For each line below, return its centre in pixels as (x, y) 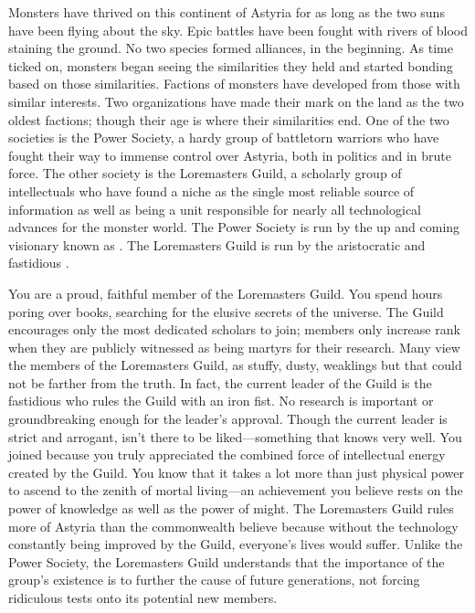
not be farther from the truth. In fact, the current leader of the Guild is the (220, 382)
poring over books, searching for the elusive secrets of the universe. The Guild (226, 311)
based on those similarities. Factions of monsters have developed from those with (234, 84)
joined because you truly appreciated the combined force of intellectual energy (227, 454)
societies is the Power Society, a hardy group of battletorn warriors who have (224, 137)
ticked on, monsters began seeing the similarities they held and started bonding (231, 65)
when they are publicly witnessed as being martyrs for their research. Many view (234, 347)
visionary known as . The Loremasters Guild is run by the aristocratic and (217, 244)
